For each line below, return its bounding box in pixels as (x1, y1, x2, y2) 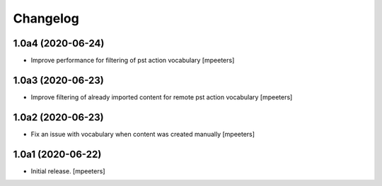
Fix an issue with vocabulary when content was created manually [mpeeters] (30, 130, 255, 138)
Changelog (13, 11, 79, 26)
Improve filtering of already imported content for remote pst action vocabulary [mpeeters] (30, 92, 293, 101)
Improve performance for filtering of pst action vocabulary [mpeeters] (30, 56, 235, 65)
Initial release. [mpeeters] (30, 166, 105, 175)
